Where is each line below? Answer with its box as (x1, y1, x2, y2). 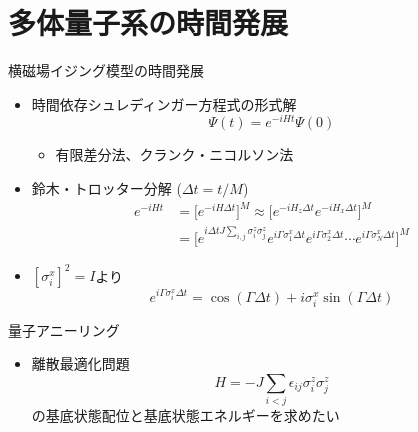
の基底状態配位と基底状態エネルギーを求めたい (31, 405, 340, 426)
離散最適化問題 (31, 353, 130, 374)
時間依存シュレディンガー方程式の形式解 (31, 93, 297, 114)
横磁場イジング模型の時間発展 (8, 60, 204, 81)
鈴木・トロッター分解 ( (31, 177, 182, 198)
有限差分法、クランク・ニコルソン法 (55, 144, 294, 165)
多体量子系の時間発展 (8, 2, 289, 43)
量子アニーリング (8, 319, 120, 340)
